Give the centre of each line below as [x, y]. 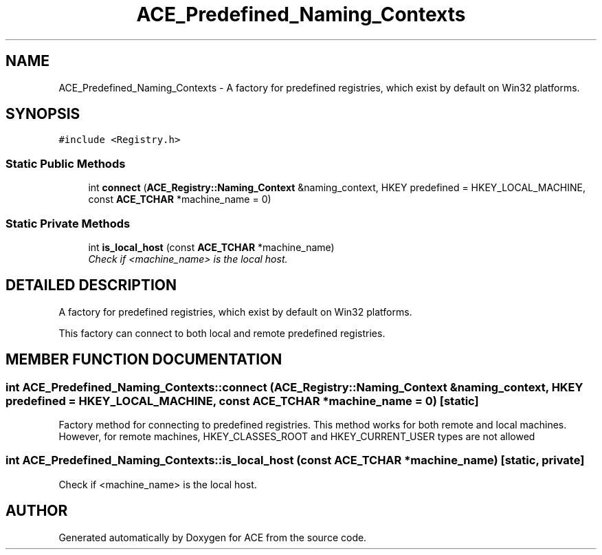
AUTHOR [37, 511]
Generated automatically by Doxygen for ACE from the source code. [213, 537]
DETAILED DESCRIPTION [91, 285]
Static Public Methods [66, 163]
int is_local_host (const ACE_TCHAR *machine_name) [211, 247]
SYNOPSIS [43, 114]
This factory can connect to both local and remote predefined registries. [222, 333]
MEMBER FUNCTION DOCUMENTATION [144, 360]
